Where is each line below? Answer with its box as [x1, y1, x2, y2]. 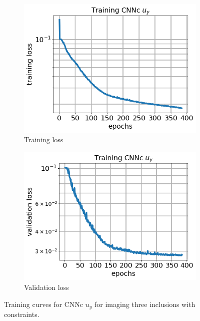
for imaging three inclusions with [94, 298, 195, 309]
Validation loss [24, 282, 69, 292]
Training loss [24, 134, 63, 145]
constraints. [4, 309, 39, 319]
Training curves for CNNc [4, 298, 83, 309]
